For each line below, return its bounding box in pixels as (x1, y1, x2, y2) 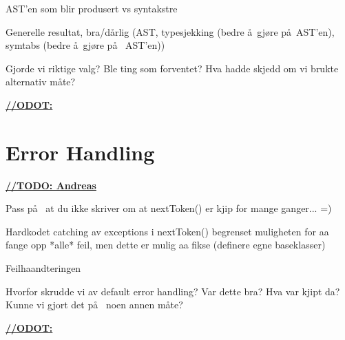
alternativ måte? (6, 74, 76, 89)
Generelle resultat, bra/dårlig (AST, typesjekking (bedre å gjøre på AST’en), (6, 24, 335, 39)
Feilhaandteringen (6, 261, 81, 275)
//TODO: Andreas (6, 178, 96, 192)
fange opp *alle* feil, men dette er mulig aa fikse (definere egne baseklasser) (6, 237, 326, 252)
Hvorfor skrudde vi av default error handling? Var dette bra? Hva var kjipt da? (6, 284, 340, 298)
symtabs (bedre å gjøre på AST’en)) (6, 38, 165, 52)
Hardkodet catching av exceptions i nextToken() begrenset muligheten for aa (6, 224, 329, 238)
